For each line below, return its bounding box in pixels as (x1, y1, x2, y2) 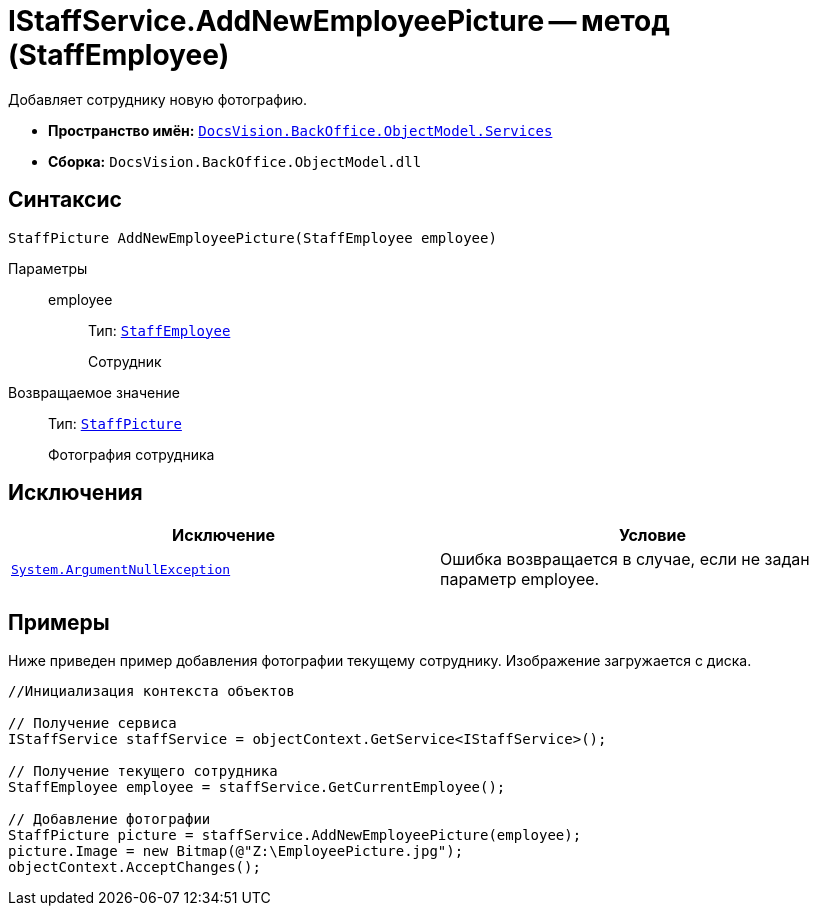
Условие (619, 525, 686, 546)
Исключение (172, 525, 275, 546)
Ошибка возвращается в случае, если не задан (440, 549, 810, 570)
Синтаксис (8, 187, 122, 213)
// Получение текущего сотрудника (8, 763, 278, 780)
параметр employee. (440, 569, 600, 590)
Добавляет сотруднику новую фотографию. (8, 90, 308, 108)
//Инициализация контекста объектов (8, 683, 295, 700)
